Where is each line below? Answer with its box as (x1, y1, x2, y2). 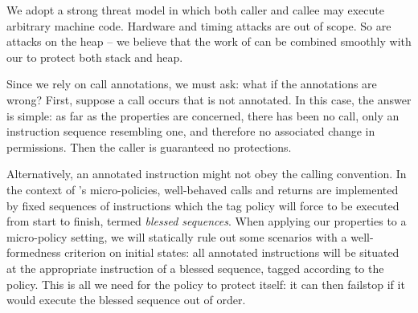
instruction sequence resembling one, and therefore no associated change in (6, 123, 375, 140)
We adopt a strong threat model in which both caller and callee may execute (6, 2, 384, 18)
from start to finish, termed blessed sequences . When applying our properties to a (6, 213, 407, 230)
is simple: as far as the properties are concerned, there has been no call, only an (6, 107, 400, 124)
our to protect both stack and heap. (6, 48, 183, 65)
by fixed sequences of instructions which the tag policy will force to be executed (6, 197, 400, 213)
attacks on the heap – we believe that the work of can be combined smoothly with (6, 33, 412, 50)
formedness (6, 244, 61, 261)
